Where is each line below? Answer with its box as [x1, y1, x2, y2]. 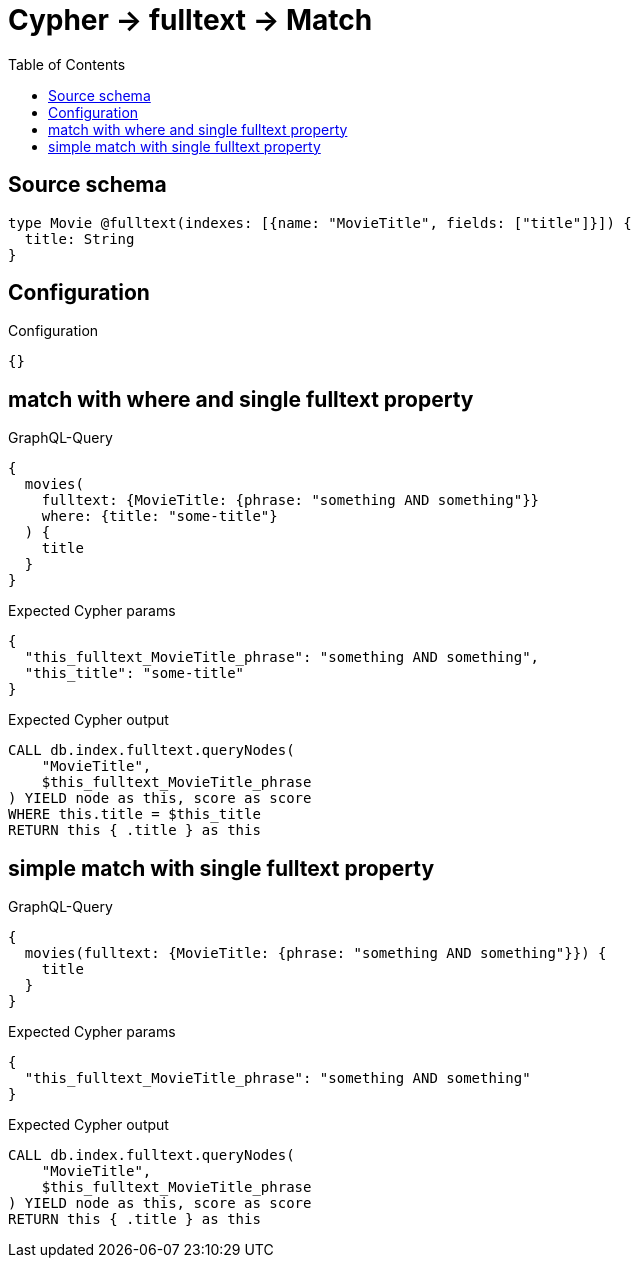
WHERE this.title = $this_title [8, 806, 261, 823]
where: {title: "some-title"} [41, 508, 278, 525]
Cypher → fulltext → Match [8, 3, 373, 37]
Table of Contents [8, 55, 126, 73]
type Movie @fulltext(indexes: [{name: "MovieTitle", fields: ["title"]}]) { [8, 214, 632, 231]
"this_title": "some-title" [24, 665, 245, 682]
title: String [24, 230, 135, 247]
